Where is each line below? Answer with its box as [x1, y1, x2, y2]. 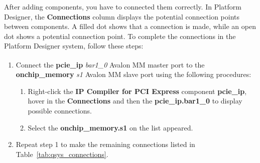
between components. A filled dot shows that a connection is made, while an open [4, 21, 256, 31]
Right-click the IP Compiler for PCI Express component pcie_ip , [28, 85, 247, 96]
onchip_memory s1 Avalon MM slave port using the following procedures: [16, 69, 251, 79]
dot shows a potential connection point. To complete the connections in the [4, 30, 236, 41]
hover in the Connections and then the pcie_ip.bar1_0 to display [28, 95, 242, 106]
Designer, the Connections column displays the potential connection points [4, 11, 240, 21]
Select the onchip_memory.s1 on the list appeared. [28, 122, 193, 132]
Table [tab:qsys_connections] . [16, 148, 108, 159]
